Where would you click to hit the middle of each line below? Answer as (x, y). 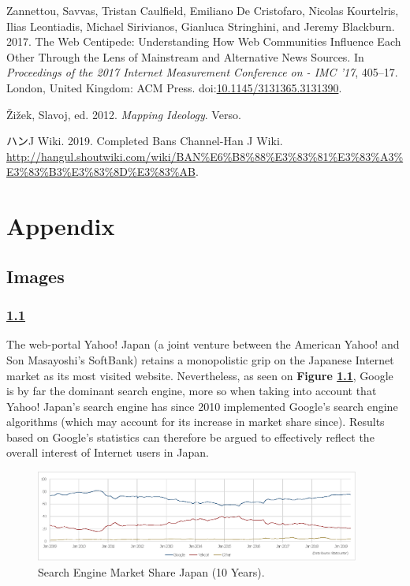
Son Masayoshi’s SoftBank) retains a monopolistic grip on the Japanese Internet (200, 359)
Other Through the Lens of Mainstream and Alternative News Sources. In (185, 56)
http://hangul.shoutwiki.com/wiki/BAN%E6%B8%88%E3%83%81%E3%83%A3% (205, 156)
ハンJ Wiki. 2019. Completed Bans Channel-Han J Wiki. (145, 141)
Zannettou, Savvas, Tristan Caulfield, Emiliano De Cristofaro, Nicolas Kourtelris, (203, 10)
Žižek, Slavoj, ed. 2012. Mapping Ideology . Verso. (124, 114)
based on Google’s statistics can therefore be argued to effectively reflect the (190, 437)
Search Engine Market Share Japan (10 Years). (151, 571)
